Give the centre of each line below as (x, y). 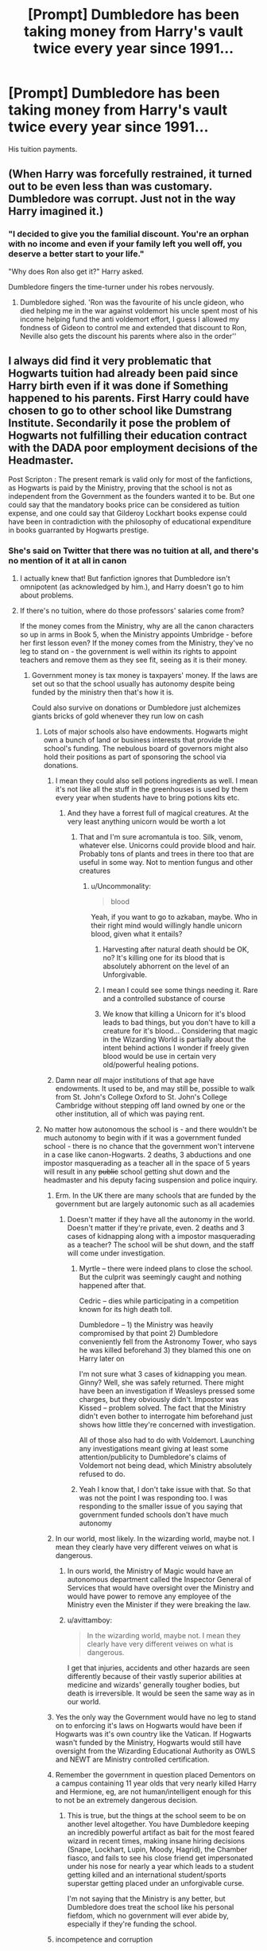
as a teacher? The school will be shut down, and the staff (161, 1244)
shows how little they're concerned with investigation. (167, 1424)
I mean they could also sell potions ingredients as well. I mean (157, 781)
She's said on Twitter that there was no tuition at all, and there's (133, 551)
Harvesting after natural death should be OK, (176, 949)
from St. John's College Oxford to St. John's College (141, 1096)
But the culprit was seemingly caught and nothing (161, 1277)
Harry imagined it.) (56, 211)
